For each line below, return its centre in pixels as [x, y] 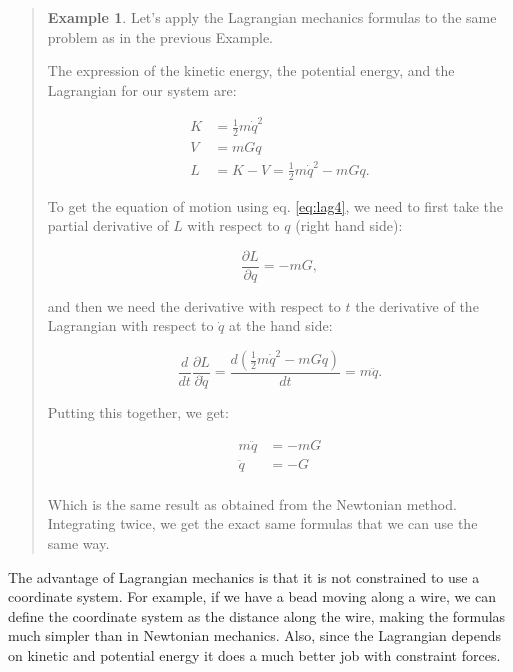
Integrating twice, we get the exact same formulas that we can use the [262, 523]
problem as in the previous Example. [160, 36]
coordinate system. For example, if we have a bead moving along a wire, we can [252, 596]
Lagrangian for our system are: [142, 89]
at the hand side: [281, 325]
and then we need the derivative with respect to [194, 305]
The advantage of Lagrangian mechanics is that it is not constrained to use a [244, 576]
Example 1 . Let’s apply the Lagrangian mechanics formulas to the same [272, 17]
